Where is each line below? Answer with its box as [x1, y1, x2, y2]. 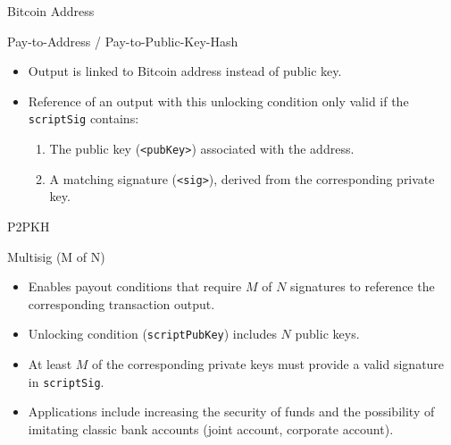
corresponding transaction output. [28, 294, 215, 313]
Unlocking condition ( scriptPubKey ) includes [28, 324, 277, 343]
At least [28, 354, 72, 373]
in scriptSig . [28, 372, 104, 390]
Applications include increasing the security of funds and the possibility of [28, 402, 435, 421]
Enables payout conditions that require [28, 277, 242, 296]
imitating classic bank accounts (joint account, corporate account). [28, 419, 394, 438]
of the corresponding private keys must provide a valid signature [92, 354, 445, 373]
